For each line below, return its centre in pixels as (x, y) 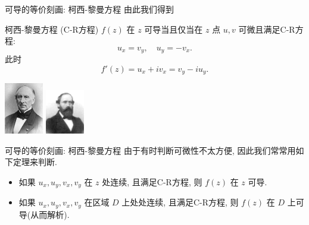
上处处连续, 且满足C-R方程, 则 (180, 202)
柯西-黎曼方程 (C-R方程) (52, 29)
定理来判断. (35, 162)
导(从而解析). (44, 214)
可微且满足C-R (267, 29)
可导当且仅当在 (174, 29)
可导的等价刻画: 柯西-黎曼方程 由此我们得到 (89, 9)
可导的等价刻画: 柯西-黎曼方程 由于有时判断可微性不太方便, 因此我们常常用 (150, 150)
